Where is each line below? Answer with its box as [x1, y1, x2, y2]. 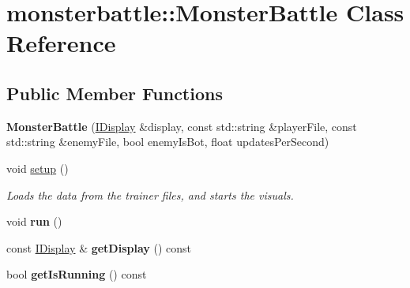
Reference [6, 27, 116, 59]
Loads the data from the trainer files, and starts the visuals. [6, 186, 294, 203]
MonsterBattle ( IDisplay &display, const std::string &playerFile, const [6, 118, 357, 134]
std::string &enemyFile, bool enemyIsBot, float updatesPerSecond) [6, 133, 329, 150]
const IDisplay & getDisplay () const [6, 239, 192, 256]
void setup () [6, 159, 69, 176]
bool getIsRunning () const [6, 266, 147, 282]
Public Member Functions [6, 80, 223, 105]
